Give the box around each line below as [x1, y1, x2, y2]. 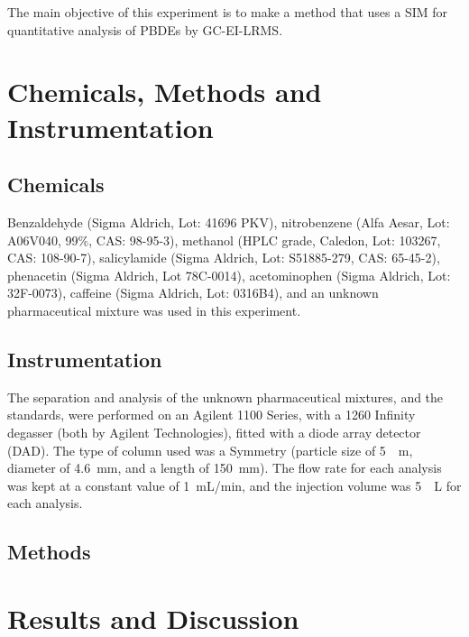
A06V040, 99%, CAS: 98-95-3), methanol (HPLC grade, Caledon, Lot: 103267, [7, 230, 441, 249]
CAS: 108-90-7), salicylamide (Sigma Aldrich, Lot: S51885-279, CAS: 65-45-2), [7, 248, 440, 267]
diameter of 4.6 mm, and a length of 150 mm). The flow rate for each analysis [7, 458, 442, 477]
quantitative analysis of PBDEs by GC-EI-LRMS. [7, 20, 283, 39]
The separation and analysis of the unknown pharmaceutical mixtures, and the [7, 387, 444, 406]
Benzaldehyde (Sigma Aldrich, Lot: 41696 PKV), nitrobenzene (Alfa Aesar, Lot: [7, 212, 450, 231]
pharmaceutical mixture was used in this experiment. [7, 300, 301, 319]
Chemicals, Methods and [7, 73, 322, 110]
